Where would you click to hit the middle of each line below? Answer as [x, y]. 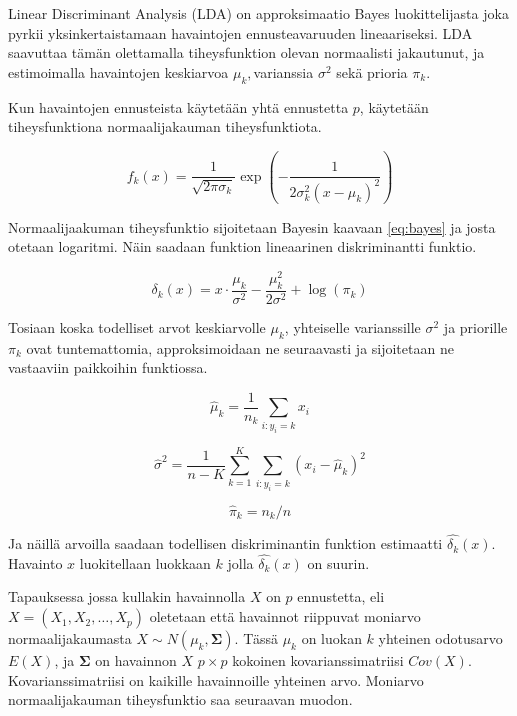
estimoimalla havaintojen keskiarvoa [118, 71]
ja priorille [475, 326]
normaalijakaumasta [70, 638]
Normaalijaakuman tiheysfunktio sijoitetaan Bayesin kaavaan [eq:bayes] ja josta [252, 226]
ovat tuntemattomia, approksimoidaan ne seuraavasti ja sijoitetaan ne [240, 347]
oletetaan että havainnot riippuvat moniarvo [285, 616]
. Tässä [256, 638]
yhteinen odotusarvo [440, 638]
